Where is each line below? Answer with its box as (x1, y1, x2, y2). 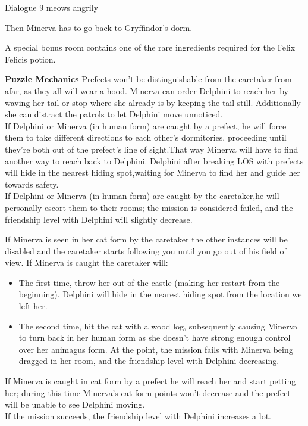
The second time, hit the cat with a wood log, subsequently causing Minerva (18, 319, 298, 332)
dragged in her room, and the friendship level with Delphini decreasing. (18, 355, 279, 367)
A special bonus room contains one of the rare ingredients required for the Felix (5, 41, 296, 54)
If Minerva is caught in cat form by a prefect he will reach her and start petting (5, 375, 296, 387)
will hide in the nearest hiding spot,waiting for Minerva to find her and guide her (5, 166, 301, 179)
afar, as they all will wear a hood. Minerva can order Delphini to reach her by (5, 84, 288, 97)
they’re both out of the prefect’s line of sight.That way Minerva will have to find (5, 142, 298, 155)
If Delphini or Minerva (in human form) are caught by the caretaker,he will (5, 189, 279, 202)
